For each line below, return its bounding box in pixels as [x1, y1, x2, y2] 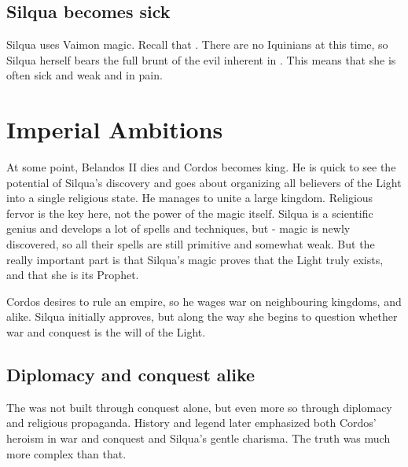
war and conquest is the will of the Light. [6, 324, 206, 340]
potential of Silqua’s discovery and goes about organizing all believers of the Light [6, 174, 402, 190]
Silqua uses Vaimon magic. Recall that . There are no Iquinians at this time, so [6, 36, 388, 53]
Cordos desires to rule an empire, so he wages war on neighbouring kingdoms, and [6, 292, 402, 309]
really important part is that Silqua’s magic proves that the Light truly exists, [6, 251, 384, 267]
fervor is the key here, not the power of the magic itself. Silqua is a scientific [6, 204, 373, 221]
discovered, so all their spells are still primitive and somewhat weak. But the [6, 236, 375, 252]
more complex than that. [6, 445, 127, 461]
